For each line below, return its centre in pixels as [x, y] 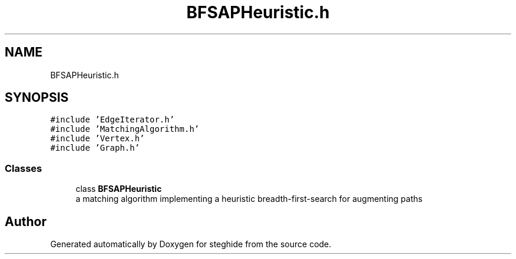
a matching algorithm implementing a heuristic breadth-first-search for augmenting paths [249, 199]
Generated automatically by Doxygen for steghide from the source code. [191, 244]
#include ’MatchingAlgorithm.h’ [125, 129]
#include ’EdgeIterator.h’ [113, 120]
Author [26, 221]
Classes [24, 168]
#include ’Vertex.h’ [97, 139]
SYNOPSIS [37, 98]
